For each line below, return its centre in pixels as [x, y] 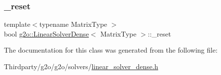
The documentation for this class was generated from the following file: [111, 50]
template [17, 24]
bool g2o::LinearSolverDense [46, 33]
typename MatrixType [73, 24]
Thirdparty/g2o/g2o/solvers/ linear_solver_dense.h [81, 66]
